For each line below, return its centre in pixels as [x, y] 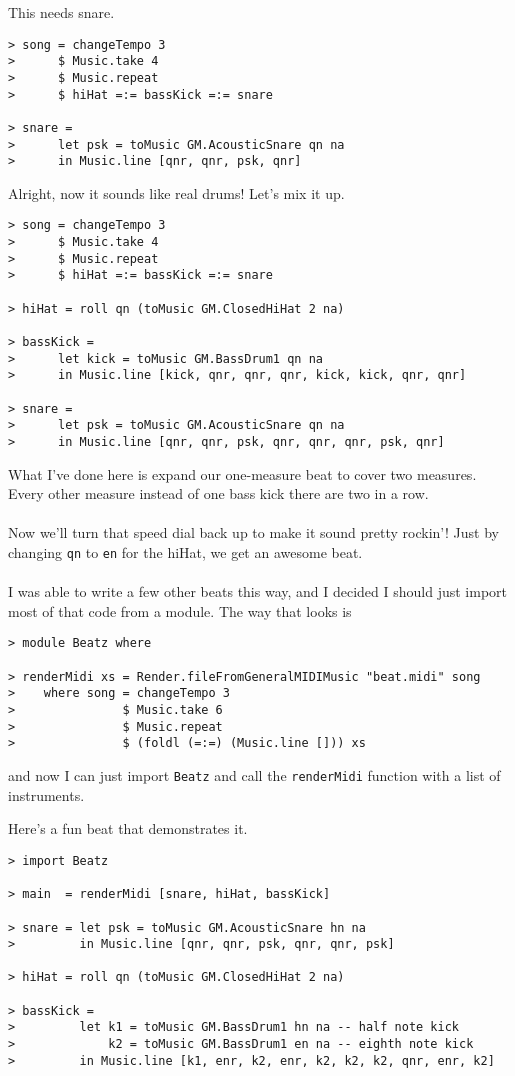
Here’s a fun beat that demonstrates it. [128, 828]
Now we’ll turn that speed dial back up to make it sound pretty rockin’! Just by [253, 532]
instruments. [46, 794]
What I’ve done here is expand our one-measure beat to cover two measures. [242, 473]
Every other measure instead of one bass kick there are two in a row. [218, 493]
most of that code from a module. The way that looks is [180, 610]
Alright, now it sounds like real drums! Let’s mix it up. [176, 192]
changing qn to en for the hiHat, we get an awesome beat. [185, 552]
